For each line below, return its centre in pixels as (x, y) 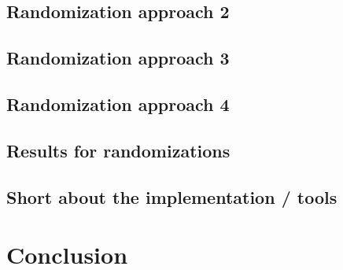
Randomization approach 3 (118, 58)
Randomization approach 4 (118, 104)
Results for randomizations (118, 150)
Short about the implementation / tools (172, 196)
